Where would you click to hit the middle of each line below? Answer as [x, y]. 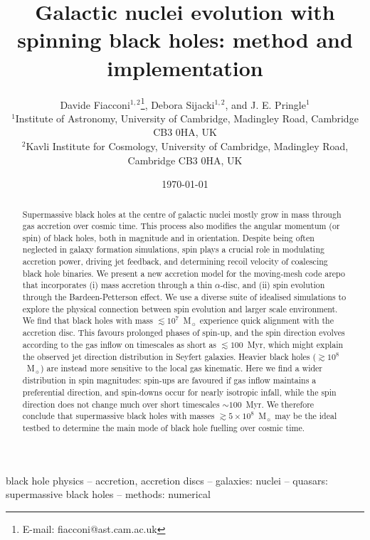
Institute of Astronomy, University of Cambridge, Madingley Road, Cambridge [187, 118]
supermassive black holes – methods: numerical [108, 494]
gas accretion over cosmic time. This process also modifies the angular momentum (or [181, 226]
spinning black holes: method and [185, 39]
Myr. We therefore [280, 404]
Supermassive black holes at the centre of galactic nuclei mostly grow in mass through [182, 214]
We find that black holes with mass [88, 321]
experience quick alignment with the [266, 321]
